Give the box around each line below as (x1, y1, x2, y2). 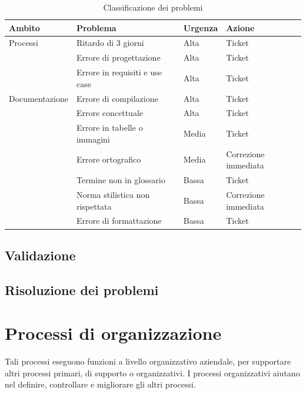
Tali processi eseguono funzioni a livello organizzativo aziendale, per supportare (5, 355, 291, 367)
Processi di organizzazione (5, 321, 222, 345)
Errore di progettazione (76, 51, 161, 64)
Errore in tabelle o (76, 121, 143, 134)
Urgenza (183, 21, 218, 34)
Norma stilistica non (76, 188, 150, 200)
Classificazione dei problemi (103, 1, 203, 13)
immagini (76, 133, 110, 145)
